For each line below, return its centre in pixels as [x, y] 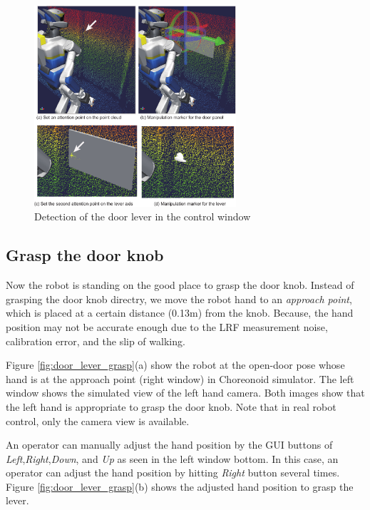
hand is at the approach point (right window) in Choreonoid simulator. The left [180, 378]
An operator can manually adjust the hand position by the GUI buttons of [169, 445]
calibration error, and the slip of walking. [96, 341]
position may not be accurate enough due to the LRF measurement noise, [167, 326]
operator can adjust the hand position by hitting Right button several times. [173, 473]
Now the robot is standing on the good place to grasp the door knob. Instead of [180, 285]
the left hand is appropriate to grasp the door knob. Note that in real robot [171, 406]
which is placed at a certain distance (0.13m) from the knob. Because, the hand [180, 313]
